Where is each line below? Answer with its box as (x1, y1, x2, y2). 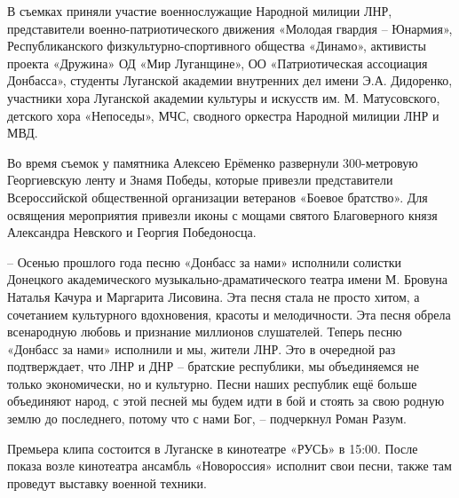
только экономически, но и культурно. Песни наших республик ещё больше (7, 374, 417, 392)
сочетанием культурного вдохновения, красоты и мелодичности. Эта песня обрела (7, 304, 451, 323)
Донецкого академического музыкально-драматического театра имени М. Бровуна (7, 270, 447, 289)
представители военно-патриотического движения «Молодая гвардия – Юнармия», (7, 19, 453, 37)
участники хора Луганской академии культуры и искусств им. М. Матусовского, (7, 88, 440, 107)
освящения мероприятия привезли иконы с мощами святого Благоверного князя (7, 205, 438, 224)
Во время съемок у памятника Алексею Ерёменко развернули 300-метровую (7, 153, 418, 171)
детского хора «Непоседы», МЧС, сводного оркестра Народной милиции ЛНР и (7, 106, 439, 124)
